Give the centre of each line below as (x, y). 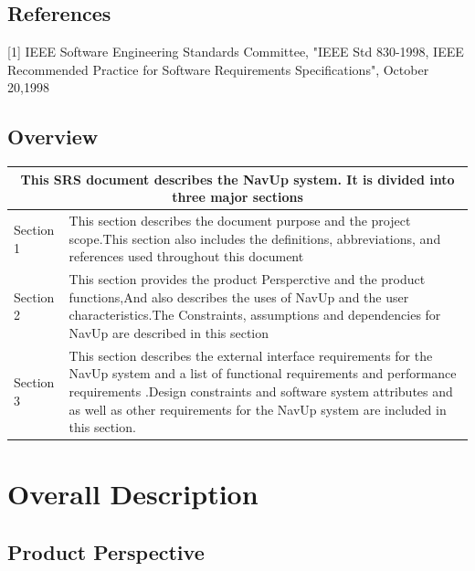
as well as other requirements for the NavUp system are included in (258, 409)
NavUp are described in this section (169, 332)
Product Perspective (106, 552)
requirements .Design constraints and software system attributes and (261, 391)
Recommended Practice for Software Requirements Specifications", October (218, 69)
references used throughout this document (186, 256)
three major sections (237, 197)
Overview (53, 137)
